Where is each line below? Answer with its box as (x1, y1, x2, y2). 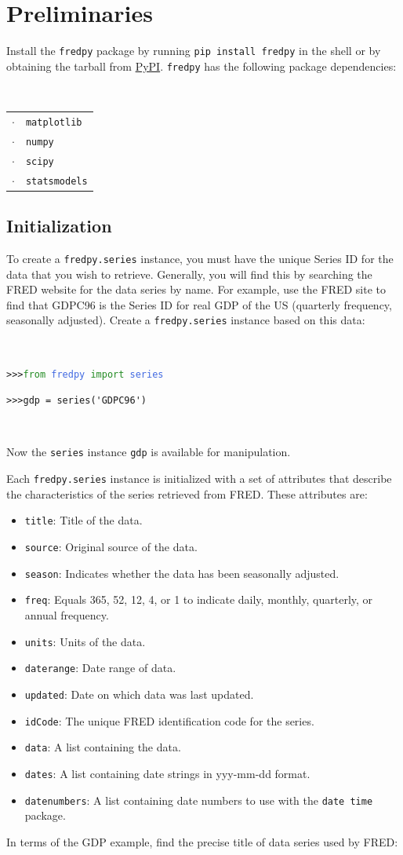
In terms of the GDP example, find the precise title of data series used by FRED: (6, 833, 398, 850)
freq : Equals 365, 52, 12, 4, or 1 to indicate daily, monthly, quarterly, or (24, 591, 373, 608)
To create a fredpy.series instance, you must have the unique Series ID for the (6, 250, 394, 266)
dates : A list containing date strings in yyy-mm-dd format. (24, 765, 310, 781)
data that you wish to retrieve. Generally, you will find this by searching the (6, 265, 372, 282)
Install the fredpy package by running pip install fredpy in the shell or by (6, 42, 381, 59)
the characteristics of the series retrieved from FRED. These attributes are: (6, 485, 368, 502)
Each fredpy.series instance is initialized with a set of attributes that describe (6, 470, 392, 487)
